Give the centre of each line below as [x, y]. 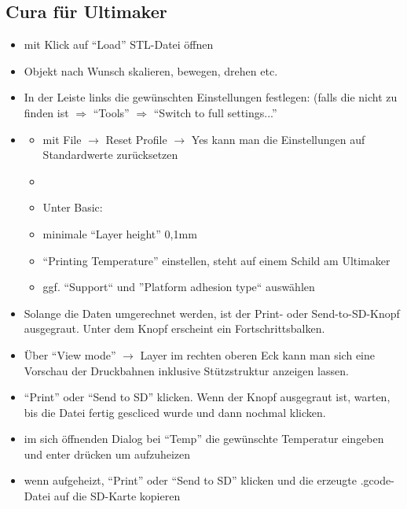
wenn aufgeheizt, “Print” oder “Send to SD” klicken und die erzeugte [191, 480]
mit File [62, 139]
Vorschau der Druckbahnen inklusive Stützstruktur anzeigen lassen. [186, 370]
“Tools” [111, 112]
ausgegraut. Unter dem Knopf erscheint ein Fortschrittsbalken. [174, 328]
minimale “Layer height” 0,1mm [120, 233]
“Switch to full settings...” [215, 112]
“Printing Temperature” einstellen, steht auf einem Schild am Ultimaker [216, 260]
